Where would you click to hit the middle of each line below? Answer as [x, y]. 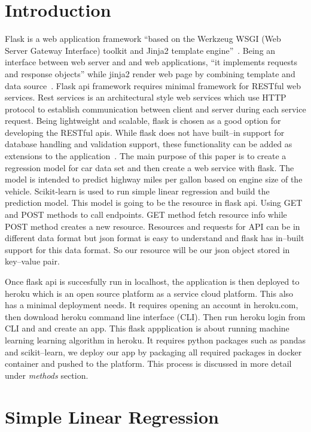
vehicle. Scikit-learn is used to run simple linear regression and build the [137, 191]
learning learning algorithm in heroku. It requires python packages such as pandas [155, 340]
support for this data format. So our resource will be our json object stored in [147, 249]
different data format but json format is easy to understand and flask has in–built [155, 238]
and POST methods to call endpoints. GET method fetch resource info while [146, 215]
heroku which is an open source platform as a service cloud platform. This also [149, 293]
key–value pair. [32, 261]
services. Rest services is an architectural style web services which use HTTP [146, 97]
